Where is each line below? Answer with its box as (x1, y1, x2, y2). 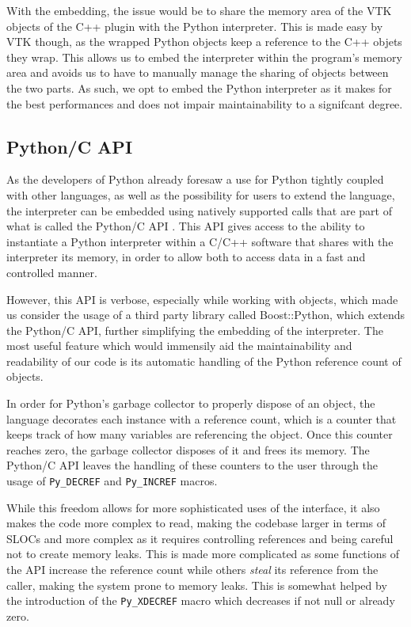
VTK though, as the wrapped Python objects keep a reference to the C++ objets (6, 33, 402, 50)
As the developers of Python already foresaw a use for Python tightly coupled (6, 171, 384, 188)
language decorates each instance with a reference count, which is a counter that (6, 410, 397, 427)
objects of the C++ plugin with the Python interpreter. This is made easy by (6, 17, 383, 34)
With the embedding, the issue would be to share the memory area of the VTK (6, 2, 392, 18)
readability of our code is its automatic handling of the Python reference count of (6, 352, 401, 369)
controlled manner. (6, 264, 97, 280)
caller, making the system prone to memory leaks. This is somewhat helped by (6, 576, 387, 593)
